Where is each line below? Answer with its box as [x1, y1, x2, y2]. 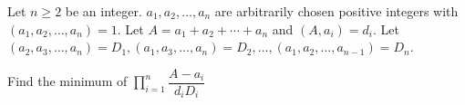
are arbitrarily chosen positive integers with [214, 2, 459, 20]
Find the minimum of [7, 72, 128, 91]
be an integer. [65, 2, 142, 20]
